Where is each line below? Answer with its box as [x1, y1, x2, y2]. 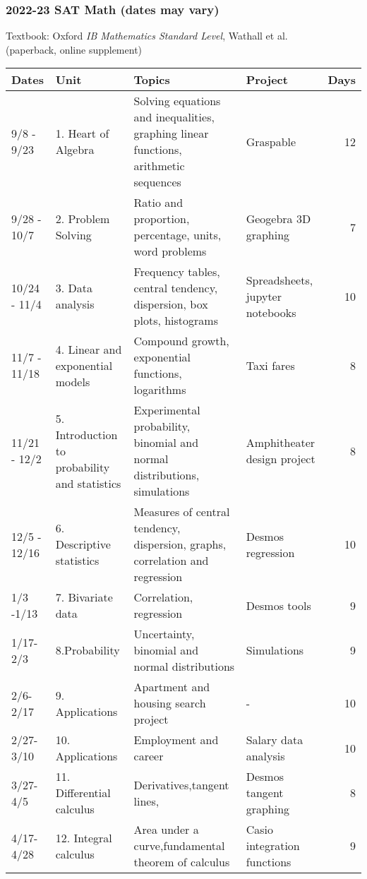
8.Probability [55, 642, 120, 659]
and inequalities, [133, 109, 215, 126]
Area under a [133, 821, 199, 838]
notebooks [246, 304, 296, 321]
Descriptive [55, 536, 111, 553]
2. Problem [55, 210, 110, 227]
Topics [133, 71, 170, 88]
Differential [55, 784, 111, 801]
